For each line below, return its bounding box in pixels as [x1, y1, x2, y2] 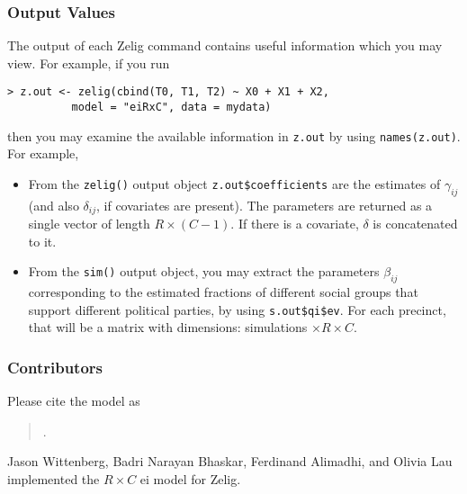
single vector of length [28, 214, 150, 233]
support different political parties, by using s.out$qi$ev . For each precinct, [28, 300, 446, 319]
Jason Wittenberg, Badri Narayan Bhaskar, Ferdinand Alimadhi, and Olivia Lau [7, 452, 453, 471]
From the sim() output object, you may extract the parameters [28, 262, 380, 281]
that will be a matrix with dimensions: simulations [28, 318, 308, 337]
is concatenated [373, 214, 458, 233]
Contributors [7, 355, 103, 378]
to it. [28, 231, 57, 250]
